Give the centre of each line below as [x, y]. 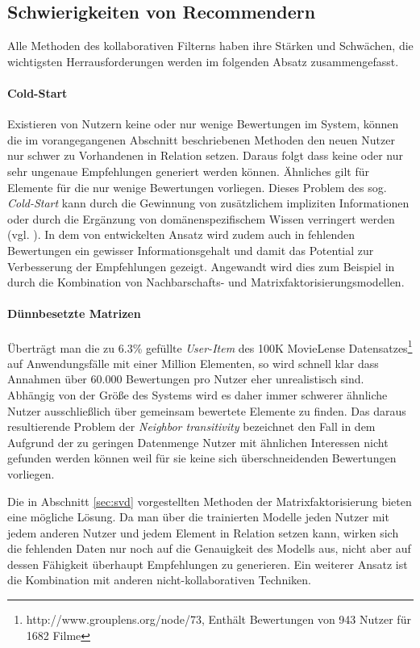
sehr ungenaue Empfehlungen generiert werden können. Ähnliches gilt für [188, 171]
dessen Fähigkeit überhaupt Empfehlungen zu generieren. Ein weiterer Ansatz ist [208, 564]
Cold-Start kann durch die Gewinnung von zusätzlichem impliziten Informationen [208, 203]
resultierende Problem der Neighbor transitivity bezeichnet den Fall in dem [191, 426]
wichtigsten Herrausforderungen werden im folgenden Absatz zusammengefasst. [203, 61]
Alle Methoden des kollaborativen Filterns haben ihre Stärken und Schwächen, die [210, 46]
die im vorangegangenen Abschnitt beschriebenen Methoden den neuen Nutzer [201, 139]
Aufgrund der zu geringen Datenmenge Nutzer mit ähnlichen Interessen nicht [198, 442]
